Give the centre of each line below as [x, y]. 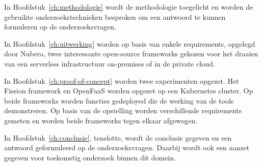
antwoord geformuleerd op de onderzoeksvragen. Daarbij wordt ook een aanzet [127, 147]
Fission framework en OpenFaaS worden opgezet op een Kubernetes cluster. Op [129, 91]
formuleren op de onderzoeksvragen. [60, 27]
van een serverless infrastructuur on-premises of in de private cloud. [110, 63]
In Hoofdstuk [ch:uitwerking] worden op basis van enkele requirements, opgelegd [130, 43]
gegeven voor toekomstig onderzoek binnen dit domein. [90, 157]
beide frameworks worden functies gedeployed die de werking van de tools [119, 100]
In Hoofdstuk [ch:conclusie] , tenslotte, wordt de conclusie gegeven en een [118, 137]
